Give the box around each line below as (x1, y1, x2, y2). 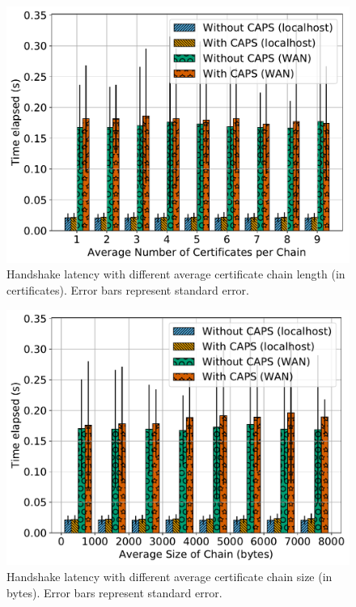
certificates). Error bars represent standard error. (6, 281, 250, 298)
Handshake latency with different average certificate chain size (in (6, 568, 333, 585)
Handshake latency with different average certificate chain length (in (6, 265, 345, 282)
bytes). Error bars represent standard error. (6, 584, 222, 601)
